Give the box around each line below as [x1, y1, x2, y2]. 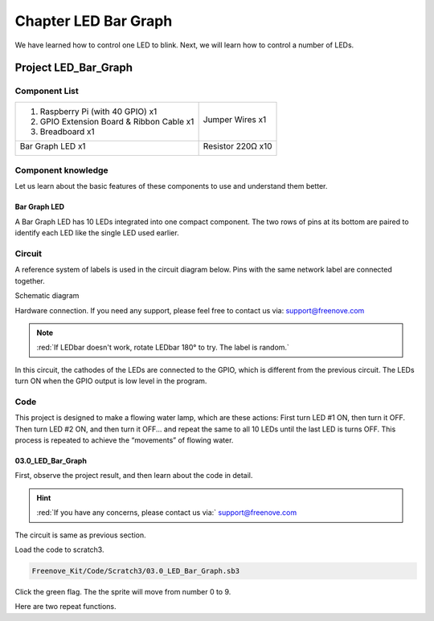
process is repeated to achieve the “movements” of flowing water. [14, 435, 234, 445]
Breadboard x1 [39, 125, 96, 137]
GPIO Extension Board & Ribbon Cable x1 [39, 116, 194, 127]
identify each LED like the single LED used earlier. [14, 228, 180, 238]
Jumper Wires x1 [203, 113, 267, 125]
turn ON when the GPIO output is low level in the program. [14, 376, 207, 386]
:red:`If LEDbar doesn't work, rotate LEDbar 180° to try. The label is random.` [36, 342, 289, 353]
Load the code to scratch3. [14, 545, 104, 554]
